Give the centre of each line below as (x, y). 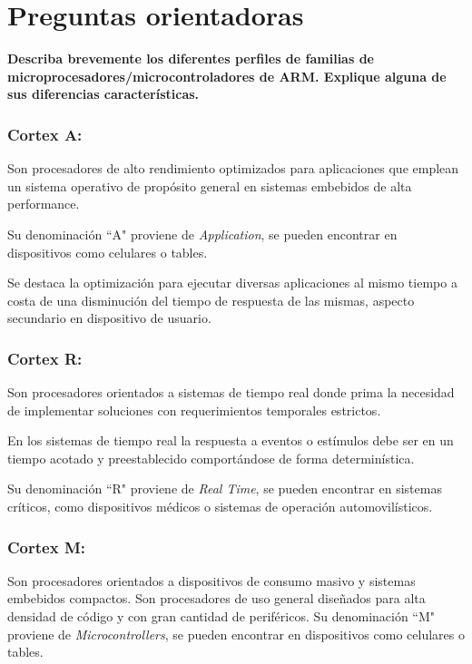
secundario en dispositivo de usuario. (109, 318)
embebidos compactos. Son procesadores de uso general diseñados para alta (216, 598)
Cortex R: (45, 358)
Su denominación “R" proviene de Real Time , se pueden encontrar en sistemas (225, 488)
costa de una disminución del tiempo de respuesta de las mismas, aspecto (211, 300)
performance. (44, 204)
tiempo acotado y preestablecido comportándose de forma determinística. (211, 458)
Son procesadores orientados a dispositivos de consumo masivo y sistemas (211, 580)
